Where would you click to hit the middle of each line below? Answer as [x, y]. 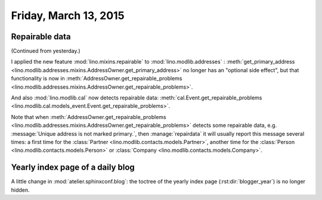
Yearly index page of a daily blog [73, 168]
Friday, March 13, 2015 [68, 15]
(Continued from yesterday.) [46, 51]
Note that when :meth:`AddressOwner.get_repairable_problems [89, 117]
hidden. [20, 190]
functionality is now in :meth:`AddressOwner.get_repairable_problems [97, 79]
